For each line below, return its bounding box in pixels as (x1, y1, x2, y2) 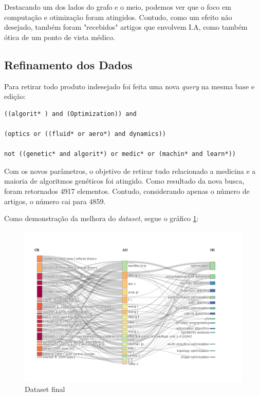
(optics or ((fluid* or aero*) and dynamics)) (4, 130, 166, 137)
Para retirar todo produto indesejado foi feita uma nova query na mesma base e (4, 81, 255, 91)
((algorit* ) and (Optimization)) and (4, 110, 137, 117)
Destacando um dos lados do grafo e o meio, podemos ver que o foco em (4, 2, 231, 12)
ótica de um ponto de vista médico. (4, 31, 115, 42)
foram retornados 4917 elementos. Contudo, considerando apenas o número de (4, 185, 250, 196)
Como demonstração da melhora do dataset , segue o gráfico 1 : (4, 213, 199, 224)
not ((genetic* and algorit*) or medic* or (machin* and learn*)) (4, 150, 236, 158)
